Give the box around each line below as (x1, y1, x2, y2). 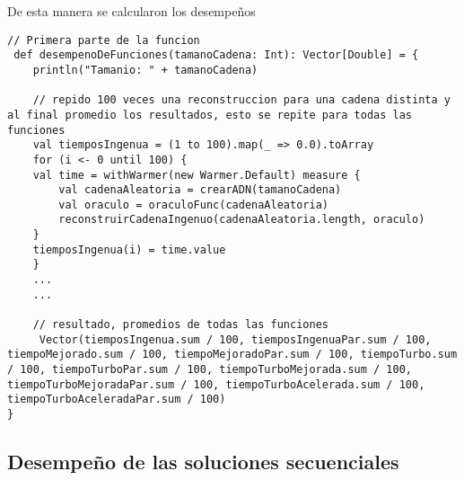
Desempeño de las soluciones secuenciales (7, 448, 399, 476)
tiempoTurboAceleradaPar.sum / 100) (7, 393, 226, 406)
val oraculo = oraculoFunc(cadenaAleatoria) (58, 198, 328, 211)
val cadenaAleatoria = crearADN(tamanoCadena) (58, 183, 342, 197)
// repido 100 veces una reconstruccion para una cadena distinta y (32, 93, 451, 107)
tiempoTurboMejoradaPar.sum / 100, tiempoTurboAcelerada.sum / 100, (7, 378, 425, 391)
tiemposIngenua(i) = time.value (32, 243, 226, 256)
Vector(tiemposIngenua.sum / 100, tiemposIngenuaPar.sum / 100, (39, 333, 432, 346)
